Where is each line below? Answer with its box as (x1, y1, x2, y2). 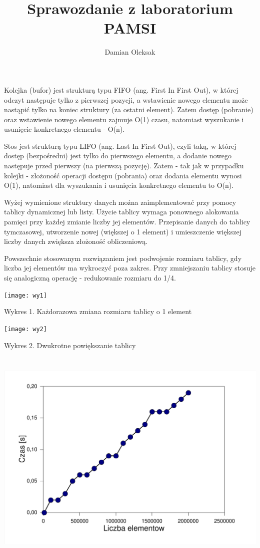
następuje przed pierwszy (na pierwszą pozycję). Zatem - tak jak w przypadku (4, 160, 244, 171)
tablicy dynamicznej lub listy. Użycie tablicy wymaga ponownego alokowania (4, 206, 239, 217)
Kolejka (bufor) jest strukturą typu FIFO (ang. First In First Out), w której (4, 84, 238, 95)
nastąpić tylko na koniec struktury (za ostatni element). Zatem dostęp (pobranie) (4, 104, 253, 115)
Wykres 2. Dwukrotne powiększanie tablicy (4, 340, 136, 350)
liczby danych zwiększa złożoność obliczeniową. (4, 236, 148, 246)
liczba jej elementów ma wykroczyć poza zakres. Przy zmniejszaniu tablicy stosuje (4, 262, 256, 273)
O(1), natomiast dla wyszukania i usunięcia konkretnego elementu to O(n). (4, 180, 234, 190)
